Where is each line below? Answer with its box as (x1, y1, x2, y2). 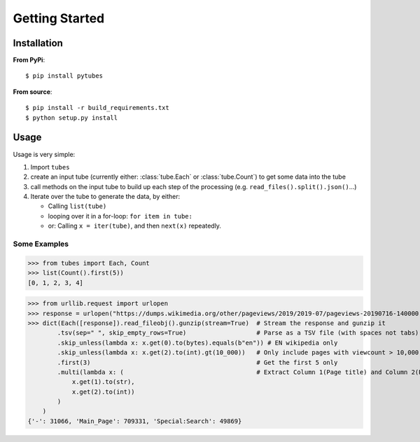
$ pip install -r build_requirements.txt (25, 104, 169, 112)
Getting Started (13, 11, 105, 26)
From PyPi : (13, 56, 45, 64)
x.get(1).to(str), (71, 378, 136, 386)
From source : (13, 88, 52, 96)
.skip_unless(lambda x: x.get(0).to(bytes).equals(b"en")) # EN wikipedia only (57, 338, 338, 347)
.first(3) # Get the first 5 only (57, 358, 338, 366)
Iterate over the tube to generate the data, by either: (30, 193, 181, 201)
